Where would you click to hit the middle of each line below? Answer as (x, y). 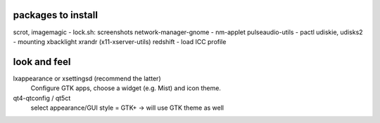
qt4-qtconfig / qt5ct (42, 98)
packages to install (56, 15)
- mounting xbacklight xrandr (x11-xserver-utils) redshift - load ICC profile (120, 41)
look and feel (42, 62)
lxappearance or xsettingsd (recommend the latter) (87, 78)
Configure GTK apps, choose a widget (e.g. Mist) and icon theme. (126, 88)
